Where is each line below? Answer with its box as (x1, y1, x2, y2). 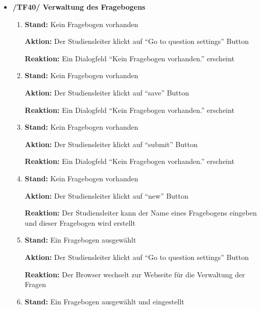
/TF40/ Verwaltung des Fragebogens (12, 2, 146, 12)
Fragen (25, 279, 46, 290)
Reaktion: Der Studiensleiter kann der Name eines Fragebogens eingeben (25, 207, 257, 218)
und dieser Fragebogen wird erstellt (25, 217, 135, 228)
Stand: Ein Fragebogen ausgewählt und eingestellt (25, 296, 184, 306)
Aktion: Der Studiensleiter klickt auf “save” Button (25, 87, 189, 98)
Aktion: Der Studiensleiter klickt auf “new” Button (25, 190, 188, 201)
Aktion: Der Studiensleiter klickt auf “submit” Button (25, 138, 198, 149)
